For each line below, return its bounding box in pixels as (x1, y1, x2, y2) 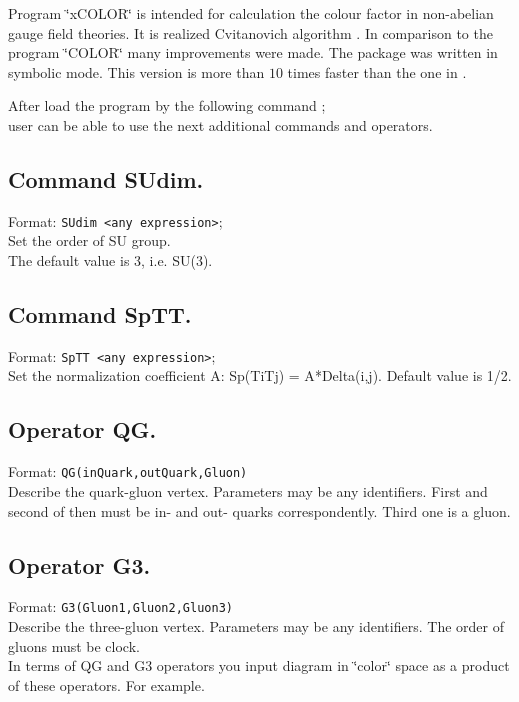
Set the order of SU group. (8, 230, 171, 251)
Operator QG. (8, 414, 157, 445)
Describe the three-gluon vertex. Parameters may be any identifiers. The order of (8, 615, 504, 636)
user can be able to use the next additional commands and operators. (8, 114, 433, 135)
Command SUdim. (8, 163, 204, 194)
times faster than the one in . (287, 61, 467, 82)
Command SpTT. (8, 299, 192, 329)
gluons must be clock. (8, 635, 140, 656)
